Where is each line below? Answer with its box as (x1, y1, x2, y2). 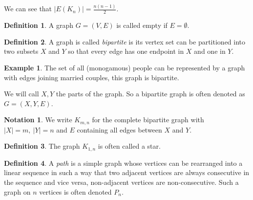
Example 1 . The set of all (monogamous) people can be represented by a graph (4, 62, 245, 72)
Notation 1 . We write (4, 114, 72, 125)
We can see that (4, 3, 52, 14)
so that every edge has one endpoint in (68, 46, 184, 56)
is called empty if (116, 20, 168, 30)
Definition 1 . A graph (4, 20, 73, 30)
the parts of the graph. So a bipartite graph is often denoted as (56, 89, 245, 99)
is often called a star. (98, 141, 161, 151)
